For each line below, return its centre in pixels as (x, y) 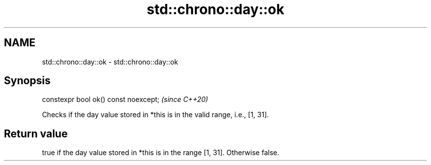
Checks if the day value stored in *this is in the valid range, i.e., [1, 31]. (155, 115)
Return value (36, 133)
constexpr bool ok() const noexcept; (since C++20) (125, 99)
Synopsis (27, 81)
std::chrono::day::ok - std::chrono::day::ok (110, 62)
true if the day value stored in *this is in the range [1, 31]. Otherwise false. (161, 153)
